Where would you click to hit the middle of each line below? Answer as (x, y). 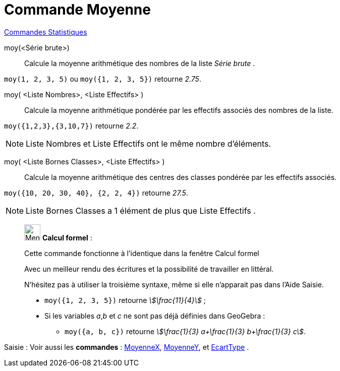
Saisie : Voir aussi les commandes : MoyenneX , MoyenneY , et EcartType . (127, 347)
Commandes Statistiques (46, 32)
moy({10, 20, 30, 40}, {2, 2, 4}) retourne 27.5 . (96, 193)
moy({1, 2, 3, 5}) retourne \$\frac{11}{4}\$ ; (125, 300)
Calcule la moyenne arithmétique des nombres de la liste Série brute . (140, 63)
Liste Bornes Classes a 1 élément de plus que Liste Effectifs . (141, 210)
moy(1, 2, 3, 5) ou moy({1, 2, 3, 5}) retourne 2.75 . (103, 79)
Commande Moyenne (77, 10)
